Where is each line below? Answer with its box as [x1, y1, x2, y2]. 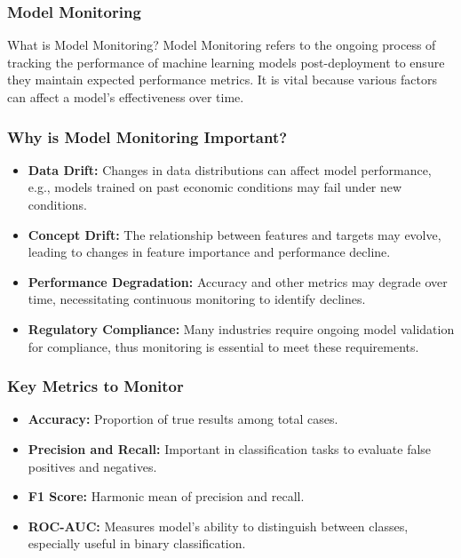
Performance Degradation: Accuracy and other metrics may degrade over [28, 272, 448, 291]
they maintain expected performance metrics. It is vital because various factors [7, 70, 437, 89]
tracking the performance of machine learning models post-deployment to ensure [7, 52, 445, 71]
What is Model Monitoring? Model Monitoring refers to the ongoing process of [7, 36, 436, 54]
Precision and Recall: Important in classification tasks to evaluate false [28, 439, 432, 458]
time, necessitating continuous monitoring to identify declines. [28, 290, 366, 308]
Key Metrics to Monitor [7, 375, 184, 397]
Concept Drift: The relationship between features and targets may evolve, [28, 225, 441, 243]
